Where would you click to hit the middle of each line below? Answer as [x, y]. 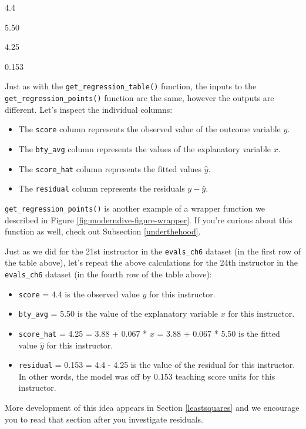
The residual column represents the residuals [102, 188]
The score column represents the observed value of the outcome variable [149, 129]
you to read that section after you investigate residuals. [104, 419]
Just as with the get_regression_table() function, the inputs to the [131, 86]
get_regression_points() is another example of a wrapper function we [135, 208]
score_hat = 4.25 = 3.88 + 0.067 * [83, 333]
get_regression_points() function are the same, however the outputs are [139, 98]
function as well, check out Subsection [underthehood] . [103, 231]
